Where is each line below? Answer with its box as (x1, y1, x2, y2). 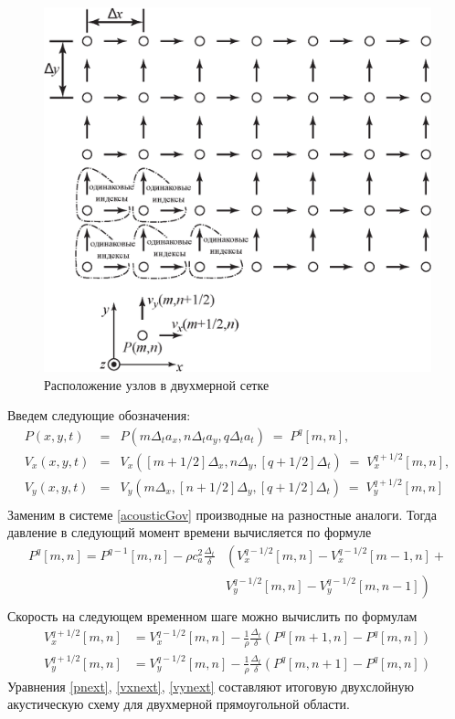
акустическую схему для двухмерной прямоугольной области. (7, 694, 350, 714)
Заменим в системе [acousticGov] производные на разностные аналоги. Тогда (7, 504, 437, 523)
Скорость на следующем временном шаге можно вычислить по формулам (7, 606, 418, 625)
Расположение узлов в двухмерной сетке (44, 375, 270, 394)
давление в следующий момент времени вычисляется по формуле (7, 523, 372, 542)
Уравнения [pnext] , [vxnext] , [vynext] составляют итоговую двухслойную (7, 676, 415, 695)
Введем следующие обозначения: (7, 406, 191, 425)
